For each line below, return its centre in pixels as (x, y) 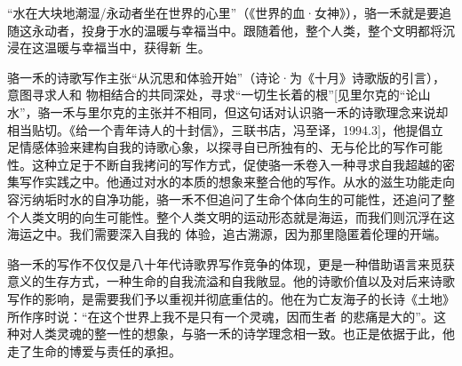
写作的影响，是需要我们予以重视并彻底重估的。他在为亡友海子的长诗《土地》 (231, 298)
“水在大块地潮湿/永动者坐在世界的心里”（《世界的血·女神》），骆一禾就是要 (223, 12)
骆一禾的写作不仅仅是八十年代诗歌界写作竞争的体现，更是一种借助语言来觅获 (231, 263)
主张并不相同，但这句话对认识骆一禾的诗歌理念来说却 (293, 111)
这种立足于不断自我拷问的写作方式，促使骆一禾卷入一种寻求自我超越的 (237, 164)
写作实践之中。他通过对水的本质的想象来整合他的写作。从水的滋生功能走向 (237, 182)
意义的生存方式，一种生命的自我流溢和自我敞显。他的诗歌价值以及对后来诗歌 (231, 281)
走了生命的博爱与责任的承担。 (94, 350)
